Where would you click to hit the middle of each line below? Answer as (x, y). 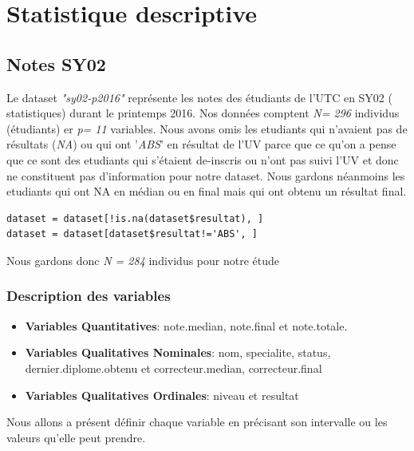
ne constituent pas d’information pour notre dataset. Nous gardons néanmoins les (206, 175)
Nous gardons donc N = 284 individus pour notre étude (143, 260)
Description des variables (89, 296)
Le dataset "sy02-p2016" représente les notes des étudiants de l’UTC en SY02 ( (199, 97)
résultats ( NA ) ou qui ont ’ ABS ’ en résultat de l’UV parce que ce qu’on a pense (201, 144)
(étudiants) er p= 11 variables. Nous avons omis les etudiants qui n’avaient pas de (207, 128)
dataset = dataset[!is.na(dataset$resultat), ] (135, 218)
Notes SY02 (56, 63)
